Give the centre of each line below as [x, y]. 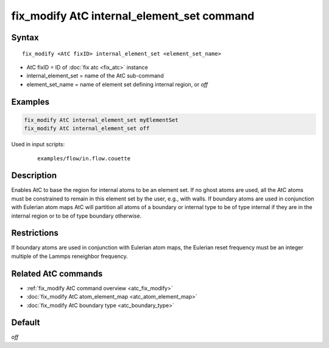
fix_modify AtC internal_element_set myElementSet [101, 120]
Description [34, 176]
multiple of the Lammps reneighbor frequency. [69, 256]
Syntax [25, 37]
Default [26, 323]
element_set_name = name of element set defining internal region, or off [117, 84]
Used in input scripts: [38, 144]
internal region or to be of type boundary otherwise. [76, 216]
